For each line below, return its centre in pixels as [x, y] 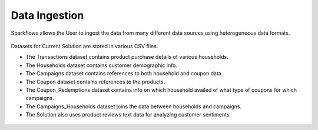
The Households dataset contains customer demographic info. [102, 65]
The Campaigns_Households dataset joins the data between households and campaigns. [133, 106]
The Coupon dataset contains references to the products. [95, 82]
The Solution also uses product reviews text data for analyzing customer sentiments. [128, 115]
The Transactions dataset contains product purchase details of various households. [127, 57]
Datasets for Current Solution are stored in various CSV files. [85, 46]
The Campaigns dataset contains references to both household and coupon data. [124, 74]
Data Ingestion [47, 15]
